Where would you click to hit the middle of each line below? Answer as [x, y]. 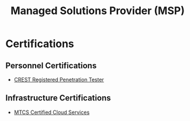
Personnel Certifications [51, 65]
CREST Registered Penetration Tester [59, 80]
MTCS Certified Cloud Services [52, 112]
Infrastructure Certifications [58, 98]
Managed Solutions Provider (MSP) [98, 11]
